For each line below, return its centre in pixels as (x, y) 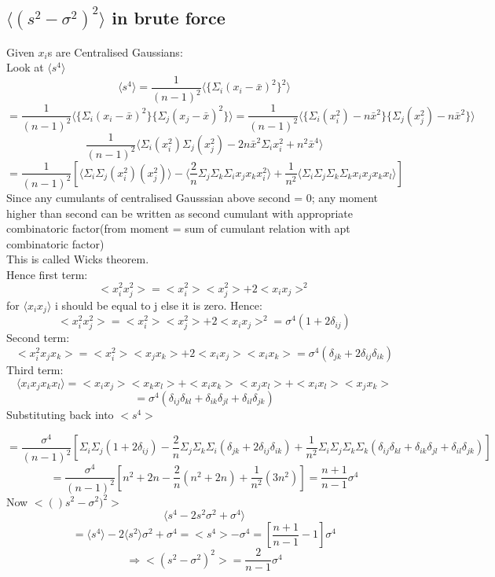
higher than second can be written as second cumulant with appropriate (180, 213)
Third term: (35, 369)
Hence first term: (47, 274)
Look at (25, 67)
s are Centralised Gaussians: (115, 51)
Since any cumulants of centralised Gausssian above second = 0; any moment (192, 197)
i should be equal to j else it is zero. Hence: (159, 305)
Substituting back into (60, 414)
